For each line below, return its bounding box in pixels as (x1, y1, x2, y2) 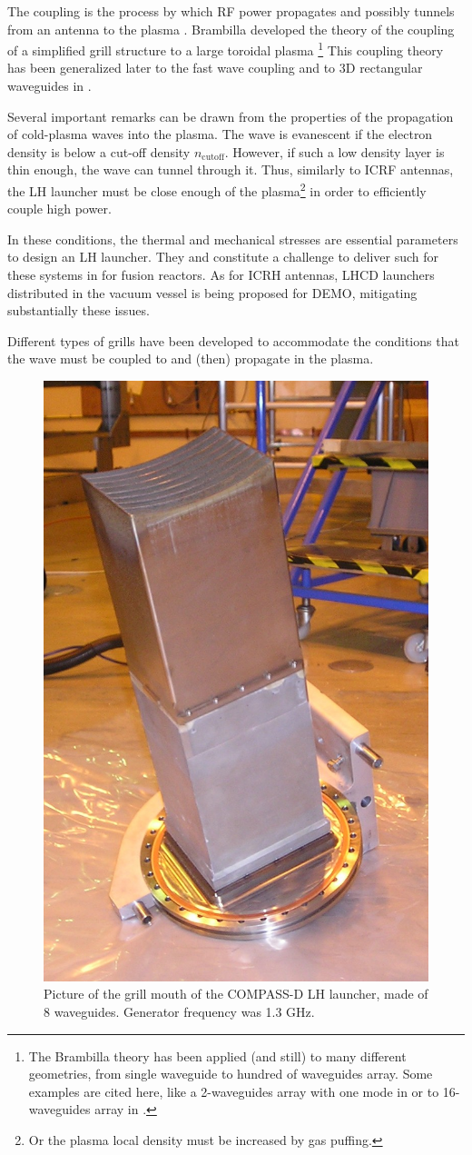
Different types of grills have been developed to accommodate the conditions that (7, 331, 459, 350)
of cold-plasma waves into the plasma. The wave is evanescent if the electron (7, 124, 433, 144)
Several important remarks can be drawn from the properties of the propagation (7, 106, 454, 125)
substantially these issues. (7, 301, 150, 320)
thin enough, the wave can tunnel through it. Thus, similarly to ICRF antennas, (7, 160, 454, 179)
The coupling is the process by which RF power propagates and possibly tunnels (7, 2, 455, 20)
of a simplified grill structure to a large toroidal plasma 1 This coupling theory (7, 38, 444, 59)
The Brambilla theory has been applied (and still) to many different (28, 1046, 407, 1065)
